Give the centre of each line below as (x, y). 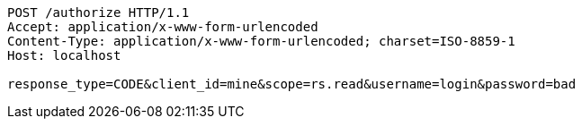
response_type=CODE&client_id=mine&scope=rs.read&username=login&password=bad (292, 84)
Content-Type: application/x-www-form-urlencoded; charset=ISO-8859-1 (261, 41)
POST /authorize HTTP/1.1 (98, 13)
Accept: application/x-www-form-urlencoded (163, 27)
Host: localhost (64, 55)
